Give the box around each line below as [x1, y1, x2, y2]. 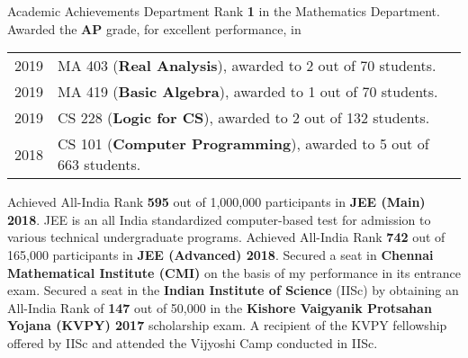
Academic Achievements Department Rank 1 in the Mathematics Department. [7, 2, 440, 20]
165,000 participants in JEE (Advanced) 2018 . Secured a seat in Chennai [7, 245, 434, 264]
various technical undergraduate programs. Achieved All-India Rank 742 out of [7, 228, 445, 246]
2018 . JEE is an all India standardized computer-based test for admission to [7, 210, 431, 228]
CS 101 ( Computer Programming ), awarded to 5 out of [58, 133, 429, 155]
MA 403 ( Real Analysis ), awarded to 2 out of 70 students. [58, 55, 436, 76]
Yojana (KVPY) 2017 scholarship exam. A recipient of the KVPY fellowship [7, 316, 447, 335]
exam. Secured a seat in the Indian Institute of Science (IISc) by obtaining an [7, 281, 459, 300]
